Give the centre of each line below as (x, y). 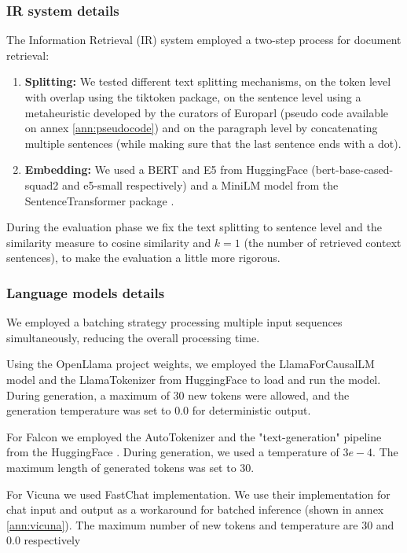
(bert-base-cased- (352, 170)
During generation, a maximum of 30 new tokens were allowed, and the (178, 394)
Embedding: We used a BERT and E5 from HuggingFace (166, 170)
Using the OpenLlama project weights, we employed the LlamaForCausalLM (191, 364)
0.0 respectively (44, 540)
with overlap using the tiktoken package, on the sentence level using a (193, 97)
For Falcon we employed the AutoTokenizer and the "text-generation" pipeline (194, 436)
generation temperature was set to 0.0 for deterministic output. (159, 410)
